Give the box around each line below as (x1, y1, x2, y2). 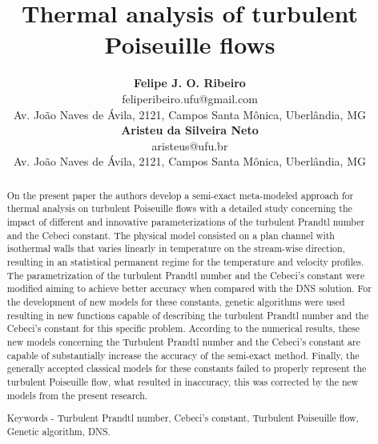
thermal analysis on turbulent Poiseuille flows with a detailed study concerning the (6, 202, 352, 215)
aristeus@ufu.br (151, 137, 228, 154)
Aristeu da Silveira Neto (121, 122, 259, 138)
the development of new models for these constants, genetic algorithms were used (6, 294, 345, 308)
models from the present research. (6, 388, 148, 402)
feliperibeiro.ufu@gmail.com (122, 90, 258, 106)
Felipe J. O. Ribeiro (134, 74, 246, 91)
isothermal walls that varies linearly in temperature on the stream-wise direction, (6, 242, 345, 255)
